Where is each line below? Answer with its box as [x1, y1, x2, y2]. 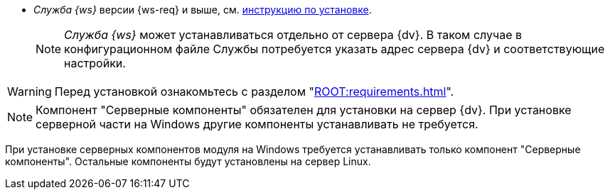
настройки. [64, 56, 126, 70]
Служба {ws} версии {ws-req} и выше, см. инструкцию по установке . [33, 4, 372, 16]
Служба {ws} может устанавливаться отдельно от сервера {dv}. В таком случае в [64, 28, 523, 42]
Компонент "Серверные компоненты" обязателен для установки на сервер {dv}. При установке [36, 103, 572, 117]
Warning [7, 84, 52, 99]
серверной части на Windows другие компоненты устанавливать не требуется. [36, 117, 478, 131]
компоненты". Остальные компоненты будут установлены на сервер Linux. [5, 155, 371, 167]
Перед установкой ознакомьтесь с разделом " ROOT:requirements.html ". [54, 84, 454, 99]
